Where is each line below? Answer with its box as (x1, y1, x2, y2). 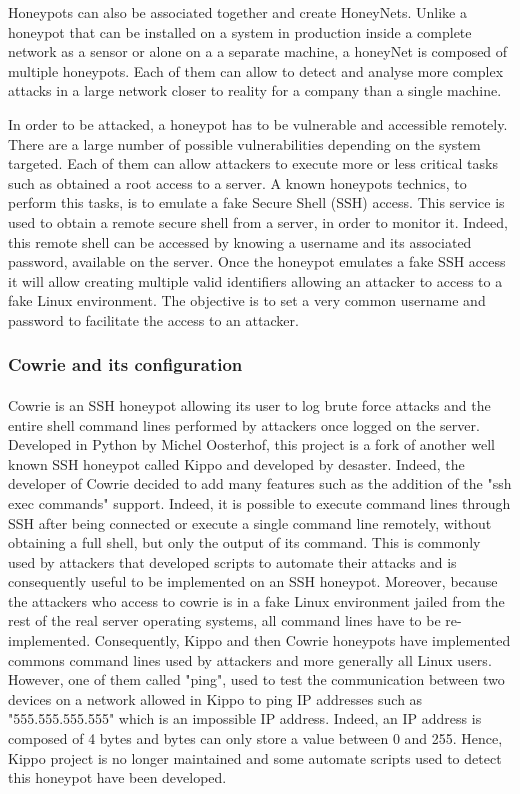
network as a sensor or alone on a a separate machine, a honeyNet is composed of (8, 41, 508, 62)
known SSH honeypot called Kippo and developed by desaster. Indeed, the (8, 453, 465, 474)
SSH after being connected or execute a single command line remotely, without (8, 512, 492, 533)
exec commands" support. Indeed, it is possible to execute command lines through (8, 492, 511, 513)
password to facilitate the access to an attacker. (8, 309, 299, 330)
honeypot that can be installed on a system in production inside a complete (8, 21, 472, 42)
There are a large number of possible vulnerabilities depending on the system (8, 133, 481, 154)
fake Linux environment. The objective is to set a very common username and (8, 290, 486, 311)
